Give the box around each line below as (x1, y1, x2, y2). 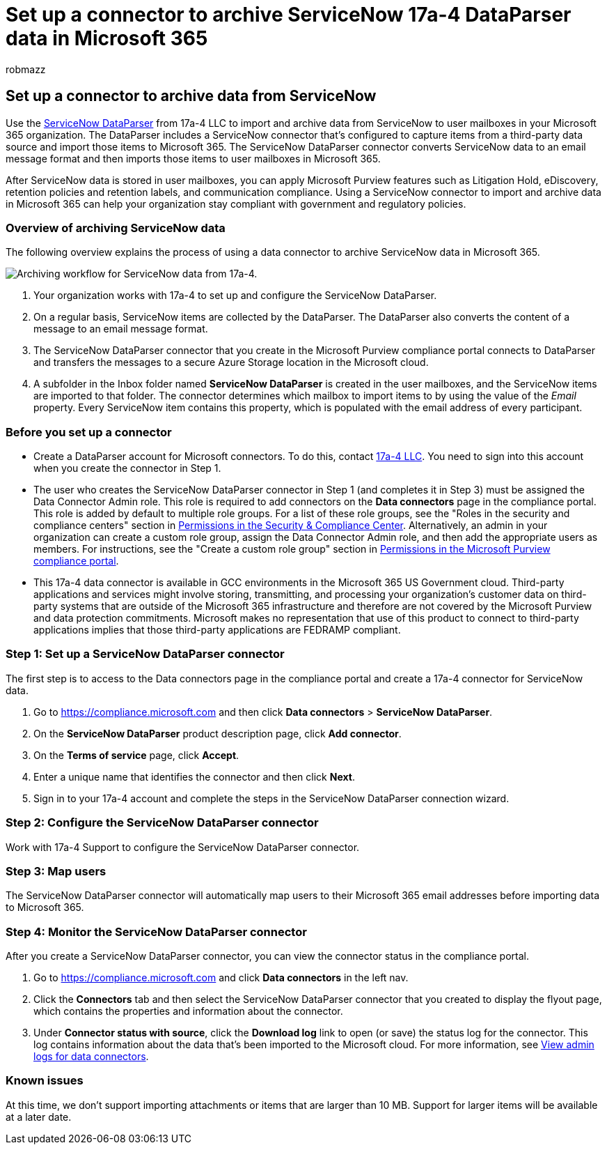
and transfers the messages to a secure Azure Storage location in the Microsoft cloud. (33, 356, 429, 369)
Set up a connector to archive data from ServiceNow (6, 87, 377, 105)
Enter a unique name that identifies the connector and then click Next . (33, 770, 355, 783)
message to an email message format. (33, 323, 208, 335)
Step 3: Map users (6, 864, 107, 878)
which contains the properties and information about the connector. (33, 1005, 343, 1018)
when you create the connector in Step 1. (33, 462, 221, 475)
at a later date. (6, 1110, 72, 1123)
